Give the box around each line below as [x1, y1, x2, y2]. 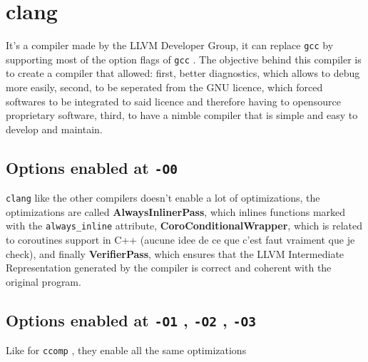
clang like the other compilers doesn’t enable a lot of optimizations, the [6, 190, 320, 205]
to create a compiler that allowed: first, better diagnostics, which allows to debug [6, 66, 360, 81]
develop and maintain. [6, 121, 103, 136]
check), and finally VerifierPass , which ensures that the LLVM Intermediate [6, 246, 344, 261]
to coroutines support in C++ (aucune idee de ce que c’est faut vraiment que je [6, 232, 355, 247]
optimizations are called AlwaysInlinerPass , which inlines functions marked [6, 204, 346, 219]
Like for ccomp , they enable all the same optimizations [6, 343, 247, 358]
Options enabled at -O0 [6, 156, 178, 178]
